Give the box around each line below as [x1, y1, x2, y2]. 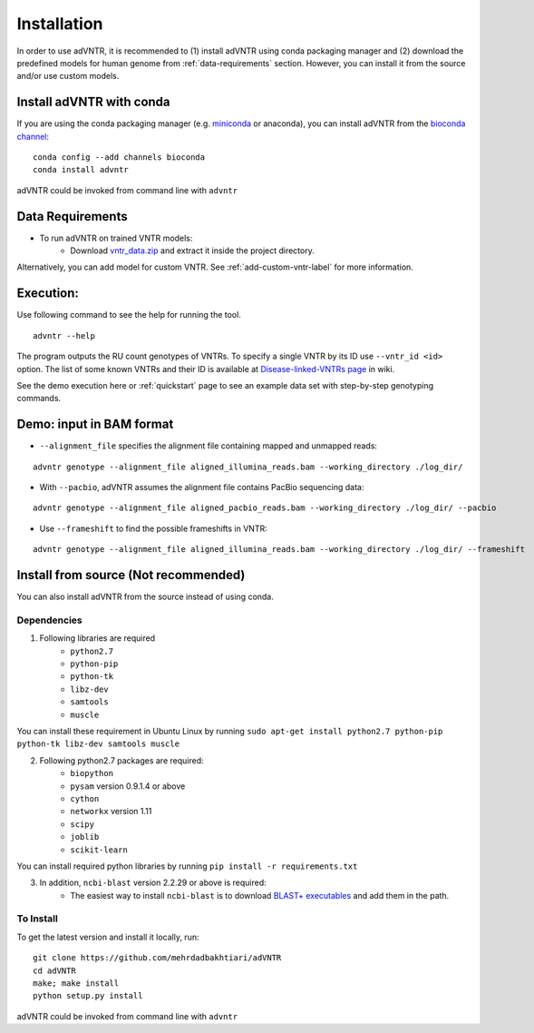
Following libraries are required [39, 633, 156, 644]
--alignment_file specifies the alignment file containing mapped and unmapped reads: [39, 440, 378, 451]
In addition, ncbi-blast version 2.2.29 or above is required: [39, 877, 267, 889]
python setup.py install [33, 990, 143, 1001]
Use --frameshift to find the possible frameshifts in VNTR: [39, 523, 267, 534]
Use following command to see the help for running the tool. [16, 310, 242, 320]
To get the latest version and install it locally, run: [16, 931, 199, 942]
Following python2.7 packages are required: [39, 754, 204, 766]
